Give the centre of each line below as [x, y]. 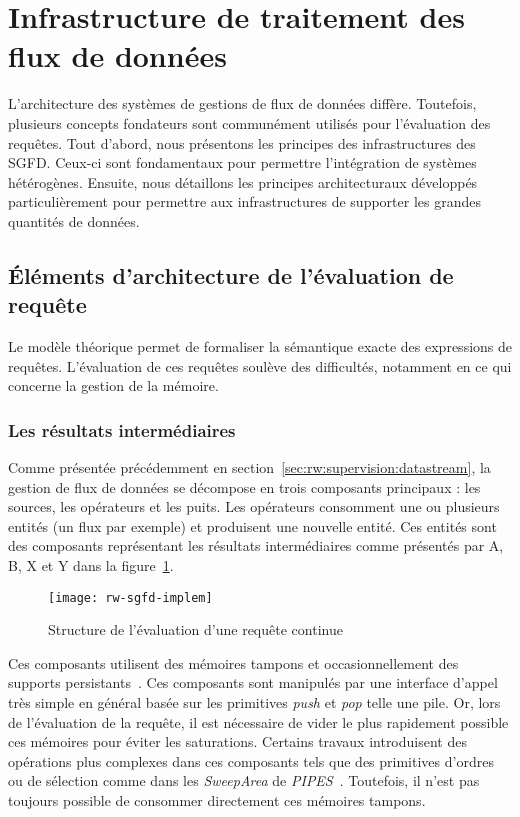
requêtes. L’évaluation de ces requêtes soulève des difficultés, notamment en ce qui [260, 365]
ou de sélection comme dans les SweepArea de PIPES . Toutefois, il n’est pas [244, 780]
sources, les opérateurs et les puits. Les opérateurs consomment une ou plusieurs [254, 506]
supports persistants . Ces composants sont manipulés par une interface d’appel [253, 682]
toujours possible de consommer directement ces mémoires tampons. [217, 800]
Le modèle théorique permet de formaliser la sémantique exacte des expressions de [260, 346]
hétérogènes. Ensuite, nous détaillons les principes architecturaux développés [243, 181]
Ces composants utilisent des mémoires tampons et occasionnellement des [233, 662]
